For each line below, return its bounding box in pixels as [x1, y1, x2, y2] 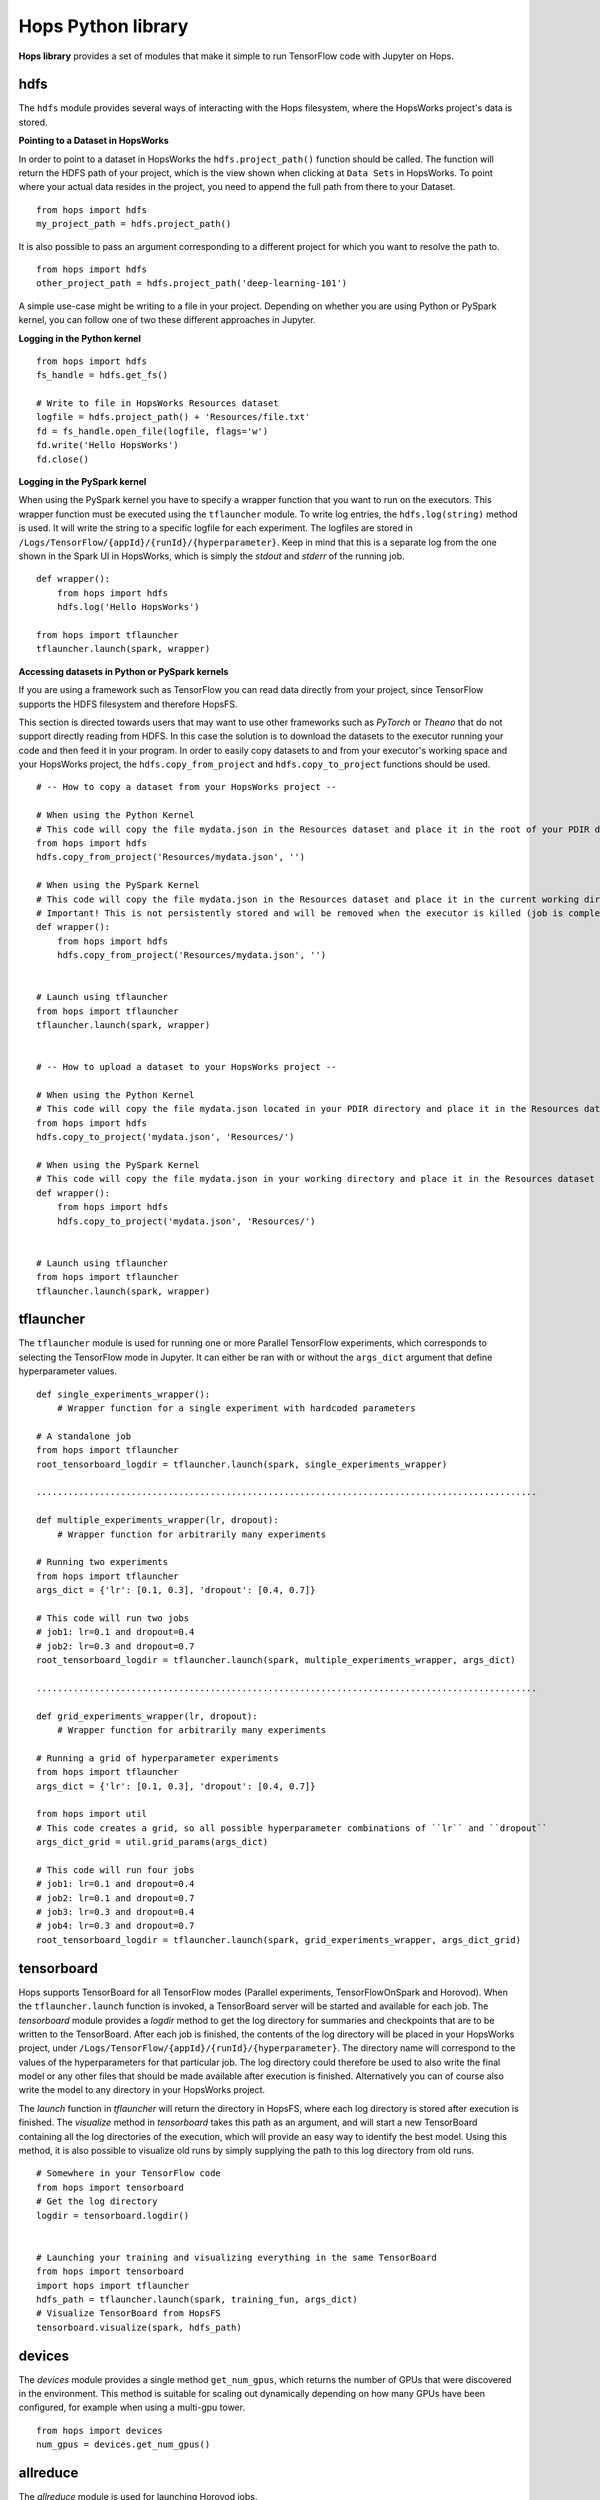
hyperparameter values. [18, 1365, 118, 1377]
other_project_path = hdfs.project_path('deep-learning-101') [36, 278, 348, 289]
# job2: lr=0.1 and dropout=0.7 [36, 1892, 195, 1904]
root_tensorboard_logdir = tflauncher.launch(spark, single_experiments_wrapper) [36, 1458, 448, 1470]
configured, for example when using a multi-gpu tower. [18, 2401, 245, 2414]
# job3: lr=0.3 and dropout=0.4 [36, 1906, 195, 1918]
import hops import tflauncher [36, 2280, 190, 2291]
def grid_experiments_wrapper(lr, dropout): [36, 1710, 259, 1722]
